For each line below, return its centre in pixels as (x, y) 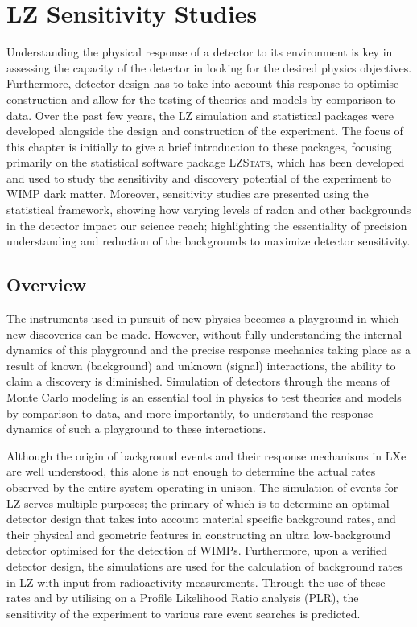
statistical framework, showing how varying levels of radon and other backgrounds (209, 210)
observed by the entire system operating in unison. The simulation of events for (202, 487)
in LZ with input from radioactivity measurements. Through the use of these (196, 582)
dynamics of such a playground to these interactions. (136, 429)
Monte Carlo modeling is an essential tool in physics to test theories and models (204, 397)
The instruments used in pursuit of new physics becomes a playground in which (203, 318)
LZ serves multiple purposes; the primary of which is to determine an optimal (198, 503)
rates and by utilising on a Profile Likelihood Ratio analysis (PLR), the (183, 598)
